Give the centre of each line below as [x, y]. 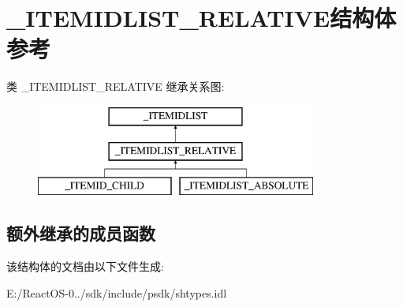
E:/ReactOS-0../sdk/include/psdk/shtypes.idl [117, 292]
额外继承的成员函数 [81, 233]
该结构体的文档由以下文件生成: [85, 266]
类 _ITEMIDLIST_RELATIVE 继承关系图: [116, 86]
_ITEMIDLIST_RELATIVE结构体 [201, 18]
